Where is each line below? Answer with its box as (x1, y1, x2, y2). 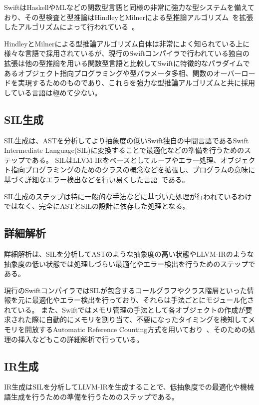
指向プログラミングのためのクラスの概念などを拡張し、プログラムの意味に (10, 164, 256, 175)
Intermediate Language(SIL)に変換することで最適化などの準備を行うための (4, 145, 245, 155)
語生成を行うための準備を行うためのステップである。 (4, 392, 179, 402)
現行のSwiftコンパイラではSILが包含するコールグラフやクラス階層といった (4, 285, 247, 295)
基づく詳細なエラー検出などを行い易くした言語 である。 (4, 174, 189, 184)
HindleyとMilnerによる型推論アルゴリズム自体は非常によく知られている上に (4, 38, 250, 48)
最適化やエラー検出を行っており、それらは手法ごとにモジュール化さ (31, 295, 255, 305)
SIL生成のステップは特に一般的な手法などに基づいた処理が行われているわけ (4, 191, 252, 201)
